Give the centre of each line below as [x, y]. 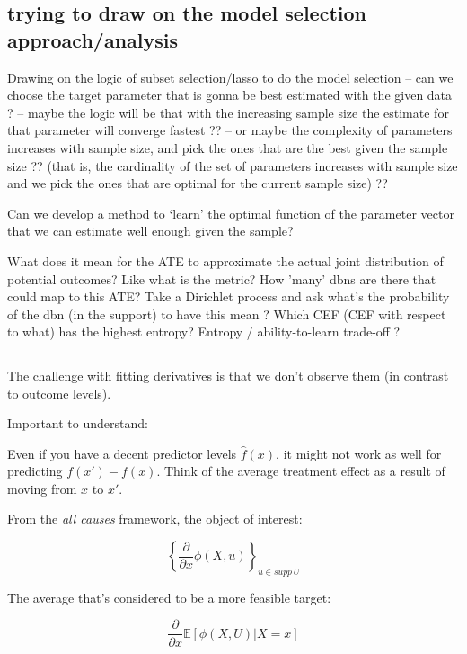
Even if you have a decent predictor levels [122, 453]
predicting [35, 471]
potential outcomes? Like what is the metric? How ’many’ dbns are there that [222, 278]
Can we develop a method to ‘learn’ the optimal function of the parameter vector [231, 213]
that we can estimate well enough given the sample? [150, 231]
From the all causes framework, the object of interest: [155, 519]
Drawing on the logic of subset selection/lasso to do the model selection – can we [230, 77]
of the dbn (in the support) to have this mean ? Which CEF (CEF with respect [227, 314]
